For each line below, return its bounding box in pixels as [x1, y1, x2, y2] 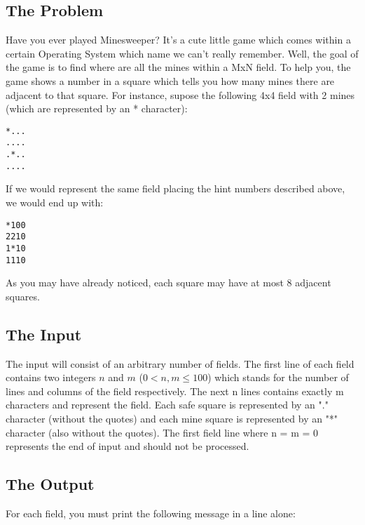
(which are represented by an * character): [6, 101, 188, 116]
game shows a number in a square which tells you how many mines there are [6, 73, 335, 88]
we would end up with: [6, 194, 104, 209]
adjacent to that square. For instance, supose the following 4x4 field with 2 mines [6, 87, 355, 102]
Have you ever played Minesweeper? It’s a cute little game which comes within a [6, 32, 351, 47]
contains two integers [6, 370, 96, 385]
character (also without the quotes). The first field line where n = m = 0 [6, 425, 319, 439]
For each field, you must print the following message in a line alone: [6, 505, 296, 520]
